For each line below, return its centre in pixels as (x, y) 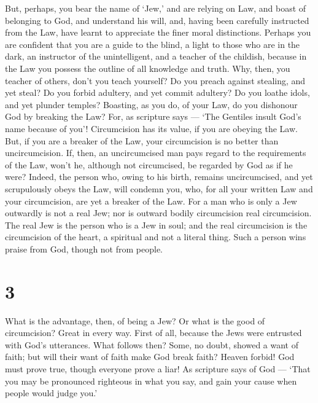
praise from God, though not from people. (84, 248)
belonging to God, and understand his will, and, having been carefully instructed (157, 20)
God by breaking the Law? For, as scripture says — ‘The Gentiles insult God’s (153, 116)
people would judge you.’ (51, 393)
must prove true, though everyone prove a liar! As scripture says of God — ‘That (158, 368)
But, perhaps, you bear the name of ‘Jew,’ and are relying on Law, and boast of (156, 8)
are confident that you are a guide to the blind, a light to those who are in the (153, 44)
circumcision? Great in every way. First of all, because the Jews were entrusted (153, 333)
